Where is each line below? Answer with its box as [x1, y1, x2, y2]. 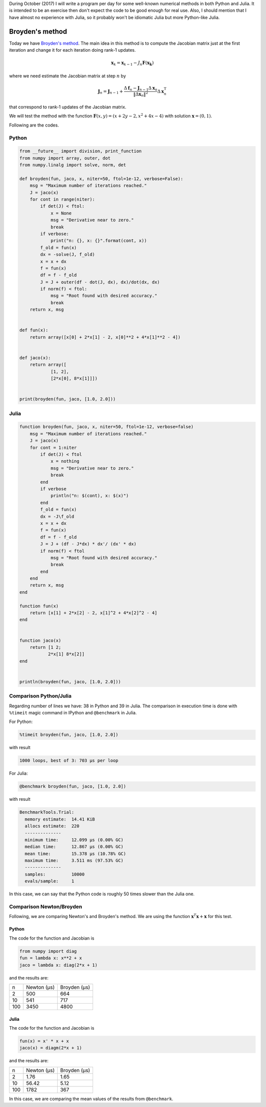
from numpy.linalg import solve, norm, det [19, 162, 127, 168]
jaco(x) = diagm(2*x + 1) [19, 1045, 82, 1051]
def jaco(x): [19, 355, 51, 360]
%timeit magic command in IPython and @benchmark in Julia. [9, 710, 137, 716]
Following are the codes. [9, 122, 59, 128]
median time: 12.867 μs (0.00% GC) [25, 844, 124, 850]
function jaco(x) [19, 637, 62, 643]
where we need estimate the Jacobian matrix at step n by [9, 73, 126, 79]
